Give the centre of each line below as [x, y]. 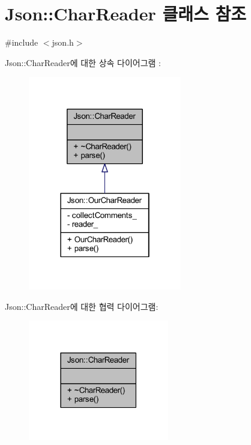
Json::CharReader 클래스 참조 [126, 14]
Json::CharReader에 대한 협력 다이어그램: [82, 306]
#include [22, 42]
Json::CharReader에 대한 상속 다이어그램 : [83, 62]
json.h [63, 42]
